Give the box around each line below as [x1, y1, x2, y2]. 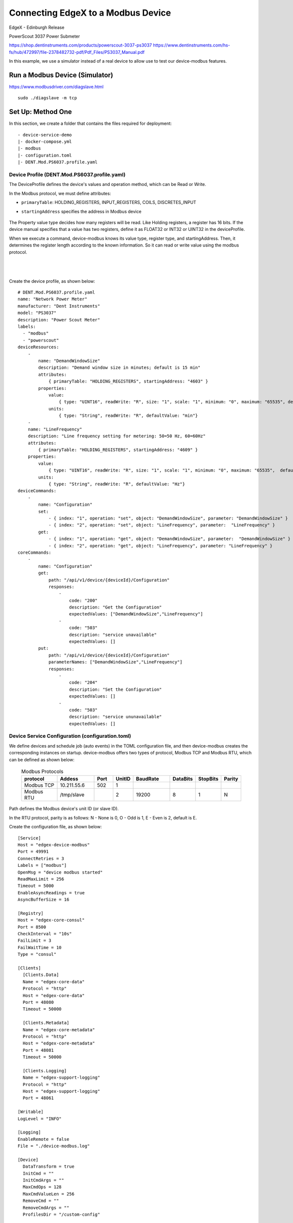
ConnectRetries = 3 [18, 856, 64, 861]
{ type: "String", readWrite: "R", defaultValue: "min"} [59, 413, 198, 418]
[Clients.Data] [22, 972, 59, 978]
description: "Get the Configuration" [69, 605, 162, 610]
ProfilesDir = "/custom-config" [22, 1212, 100, 1218]
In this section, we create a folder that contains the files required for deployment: [9, 120, 172, 127]
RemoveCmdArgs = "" [22, 1205, 69, 1210]
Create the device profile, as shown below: [9, 278, 95, 284]
